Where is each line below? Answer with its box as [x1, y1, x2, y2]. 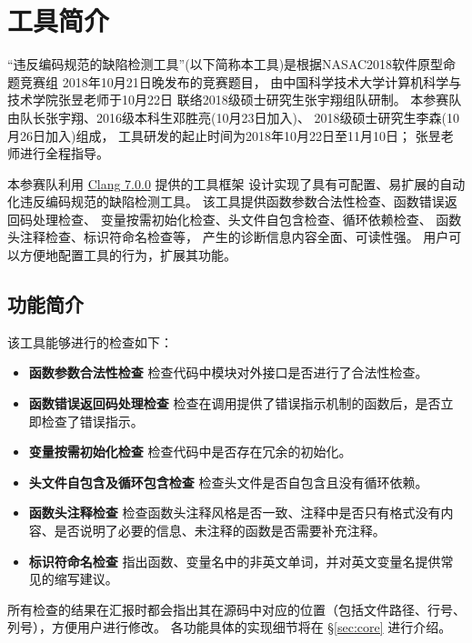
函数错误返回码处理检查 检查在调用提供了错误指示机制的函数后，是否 [28, 394, 441, 413]
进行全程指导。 [19, 144, 109, 163]
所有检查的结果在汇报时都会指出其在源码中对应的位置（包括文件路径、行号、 [7, 599, 466, 618]
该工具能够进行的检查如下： [7, 332, 173, 351]
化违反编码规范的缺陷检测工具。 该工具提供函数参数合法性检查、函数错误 [7, 192, 445, 211]
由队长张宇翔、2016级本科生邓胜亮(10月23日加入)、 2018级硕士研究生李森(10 [7, 107, 459, 126]
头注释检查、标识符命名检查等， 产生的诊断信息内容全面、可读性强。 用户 [7, 227, 449, 246]
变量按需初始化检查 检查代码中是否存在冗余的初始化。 [28, 442, 352, 461]
